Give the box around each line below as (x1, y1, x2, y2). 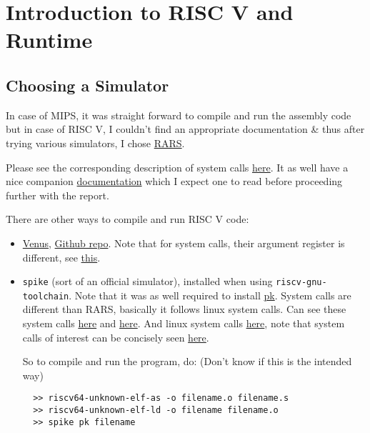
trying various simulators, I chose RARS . (6, 135, 185, 150)
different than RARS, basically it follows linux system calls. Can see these (22, 302, 346, 317)
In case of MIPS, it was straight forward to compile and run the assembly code (6, 107, 351, 122)
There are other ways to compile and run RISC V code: (6, 211, 249, 227)
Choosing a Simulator (6, 74, 169, 96)
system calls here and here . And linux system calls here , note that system (22, 316, 345, 331)
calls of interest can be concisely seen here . (22, 329, 209, 344)
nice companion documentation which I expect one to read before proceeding (6, 174, 343, 189)
